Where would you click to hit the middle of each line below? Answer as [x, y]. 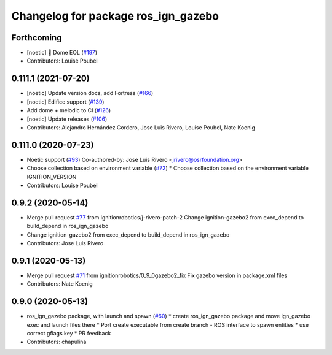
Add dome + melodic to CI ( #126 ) [69, 110]
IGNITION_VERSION [52, 177]
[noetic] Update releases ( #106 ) [67, 119]
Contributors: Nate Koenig [60, 284]
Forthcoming [37, 38]
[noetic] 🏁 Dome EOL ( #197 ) [62, 53]
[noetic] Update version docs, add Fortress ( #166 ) [90, 93]
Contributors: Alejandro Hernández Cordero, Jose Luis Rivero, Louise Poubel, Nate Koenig [141, 127]
